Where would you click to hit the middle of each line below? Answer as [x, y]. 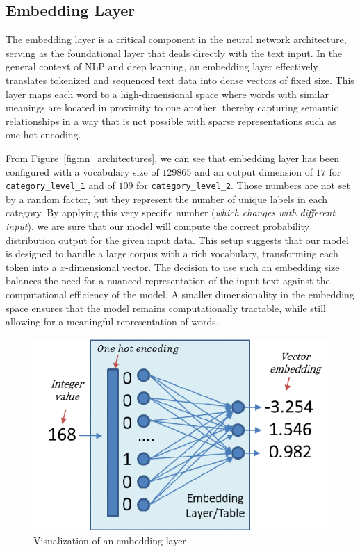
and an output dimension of [254, 171]
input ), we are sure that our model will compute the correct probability [158, 226]
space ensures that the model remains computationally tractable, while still [166, 308]
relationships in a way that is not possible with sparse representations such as [171, 121]
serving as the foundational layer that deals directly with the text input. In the [174, 52]
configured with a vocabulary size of [82, 171]
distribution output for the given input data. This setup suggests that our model [177, 240]
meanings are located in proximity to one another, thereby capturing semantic [172, 107]
